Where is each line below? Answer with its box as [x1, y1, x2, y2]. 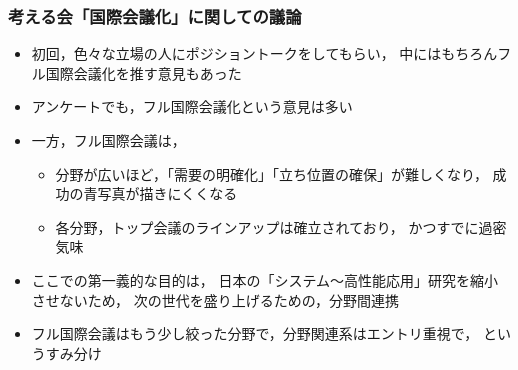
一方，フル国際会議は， [31, 130, 186, 150]
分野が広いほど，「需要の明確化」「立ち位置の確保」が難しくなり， [55, 163, 488, 184]
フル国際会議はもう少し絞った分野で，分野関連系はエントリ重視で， [31, 323, 479, 344]
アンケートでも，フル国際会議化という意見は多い [31, 96, 353, 117]
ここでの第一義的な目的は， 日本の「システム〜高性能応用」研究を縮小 [31, 269, 499, 290]
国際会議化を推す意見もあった [45, 62, 242, 83]
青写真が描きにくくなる [83, 183, 238, 204]
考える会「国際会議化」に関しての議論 [8, 3, 302, 28]
